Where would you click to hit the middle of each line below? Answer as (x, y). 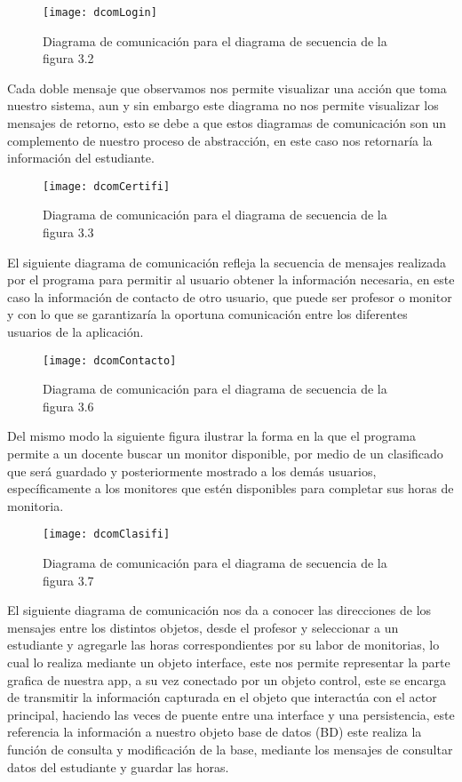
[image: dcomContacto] (110, 360)
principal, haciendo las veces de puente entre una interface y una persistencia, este (231, 714)
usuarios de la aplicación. (76, 332)
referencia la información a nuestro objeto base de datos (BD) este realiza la (215, 732)
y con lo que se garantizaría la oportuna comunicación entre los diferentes (207, 314)
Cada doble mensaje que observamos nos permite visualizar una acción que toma (227, 88)
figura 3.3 (68, 232)
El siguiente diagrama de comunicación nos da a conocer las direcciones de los (219, 610)
